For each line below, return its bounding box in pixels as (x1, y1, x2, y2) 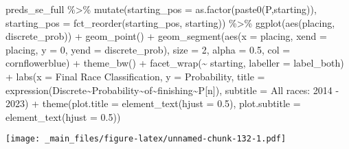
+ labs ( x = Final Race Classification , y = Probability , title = (5, 69, 265, 83)
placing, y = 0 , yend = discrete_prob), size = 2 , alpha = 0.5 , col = (5, 42, 291, 56)
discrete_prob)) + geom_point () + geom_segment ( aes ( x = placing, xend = (5, 29, 327, 43)
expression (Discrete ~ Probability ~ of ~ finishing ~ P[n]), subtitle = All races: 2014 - (5, 82, 339, 97)
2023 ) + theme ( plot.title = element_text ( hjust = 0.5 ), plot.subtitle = (5, 96, 301, 111)
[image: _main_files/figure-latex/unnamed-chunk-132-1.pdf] (5, 134, 286, 144)
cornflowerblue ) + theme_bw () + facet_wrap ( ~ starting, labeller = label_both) (5, 56, 344, 70)
